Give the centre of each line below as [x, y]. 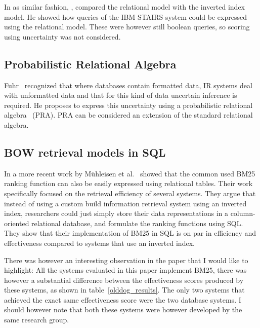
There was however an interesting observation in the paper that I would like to [126, 260]
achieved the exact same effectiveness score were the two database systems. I [123, 299]
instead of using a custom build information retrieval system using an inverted [125, 203]
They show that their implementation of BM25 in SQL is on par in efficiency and [130, 233]
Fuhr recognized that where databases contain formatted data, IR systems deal [128, 85]
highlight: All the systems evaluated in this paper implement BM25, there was [125, 270]
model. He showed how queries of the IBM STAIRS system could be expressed [125, 16]
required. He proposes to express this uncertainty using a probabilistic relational [128, 105]
